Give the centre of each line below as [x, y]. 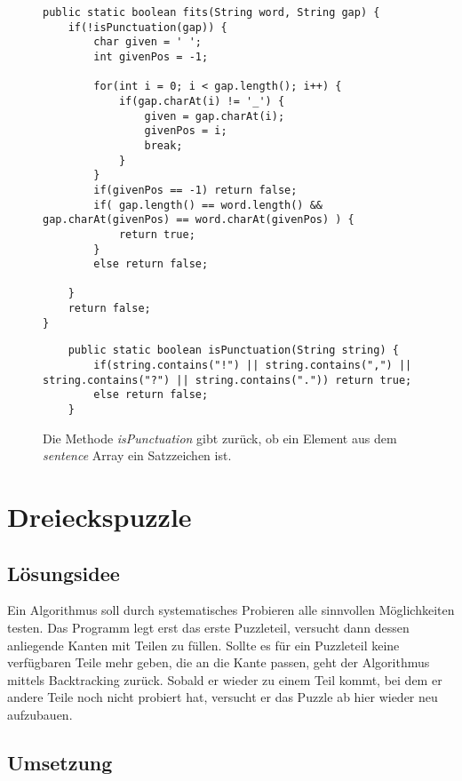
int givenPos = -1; [151, 56]
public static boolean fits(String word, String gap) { [211, 12]
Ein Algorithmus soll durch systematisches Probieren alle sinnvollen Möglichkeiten [231, 610]
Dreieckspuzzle [100, 517]
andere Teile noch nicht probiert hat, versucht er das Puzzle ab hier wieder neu [223, 697]
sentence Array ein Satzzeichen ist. [137, 455]
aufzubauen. [40, 715]
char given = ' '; [147, 42]
